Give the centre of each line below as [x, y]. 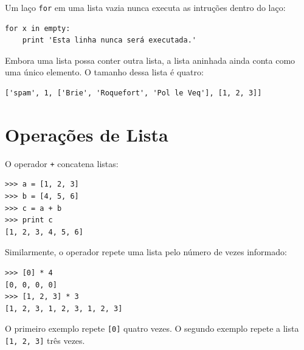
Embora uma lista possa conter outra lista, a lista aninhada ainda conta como [150, 60]
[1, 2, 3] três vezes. [45, 340]
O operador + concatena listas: [62, 163]
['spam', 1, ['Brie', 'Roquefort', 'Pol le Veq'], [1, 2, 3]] [133, 93]
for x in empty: [38, 28]
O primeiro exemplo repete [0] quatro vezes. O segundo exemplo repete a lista [152, 328]
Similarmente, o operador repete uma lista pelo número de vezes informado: [146, 252]
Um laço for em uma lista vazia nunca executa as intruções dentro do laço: [145, 7]
